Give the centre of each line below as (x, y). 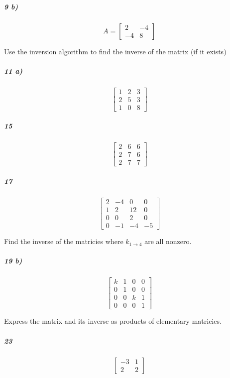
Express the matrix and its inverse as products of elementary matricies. (113, 321)
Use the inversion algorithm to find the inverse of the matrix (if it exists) (115, 51)
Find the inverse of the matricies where (64, 241)
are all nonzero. (168, 241)
